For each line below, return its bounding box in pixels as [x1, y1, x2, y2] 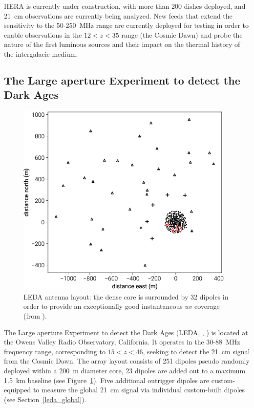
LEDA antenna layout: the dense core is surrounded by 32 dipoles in [23, 291, 229, 301]
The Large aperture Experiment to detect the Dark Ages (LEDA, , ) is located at [4, 327, 248, 337]
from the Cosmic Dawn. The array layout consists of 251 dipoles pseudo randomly [4, 356, 250, 366]
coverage [194, 301, 220, 311]
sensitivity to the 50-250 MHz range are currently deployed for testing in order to [4, 20, 249, 30]
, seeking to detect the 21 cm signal [143, 346, 250, 356]
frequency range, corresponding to [4, 346, 106, 356]
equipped [4, 385, 31, 395]
